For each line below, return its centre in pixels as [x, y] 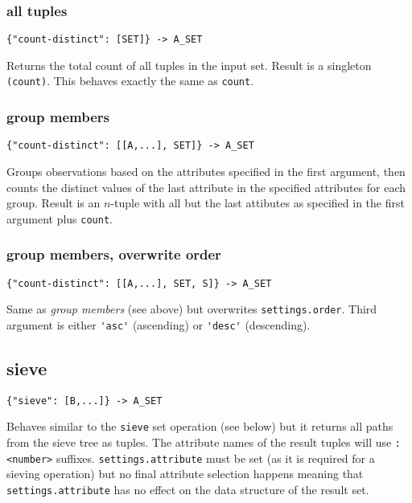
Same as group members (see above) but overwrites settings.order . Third [192, 309]
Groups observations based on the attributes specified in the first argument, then [206, 171]
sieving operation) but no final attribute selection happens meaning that [185, 474]
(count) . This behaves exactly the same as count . [130, 81]
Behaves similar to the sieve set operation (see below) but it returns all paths [200, 426]
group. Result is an [54, 203]
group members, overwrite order [114, 254]
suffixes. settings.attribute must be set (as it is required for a [215, 458]
